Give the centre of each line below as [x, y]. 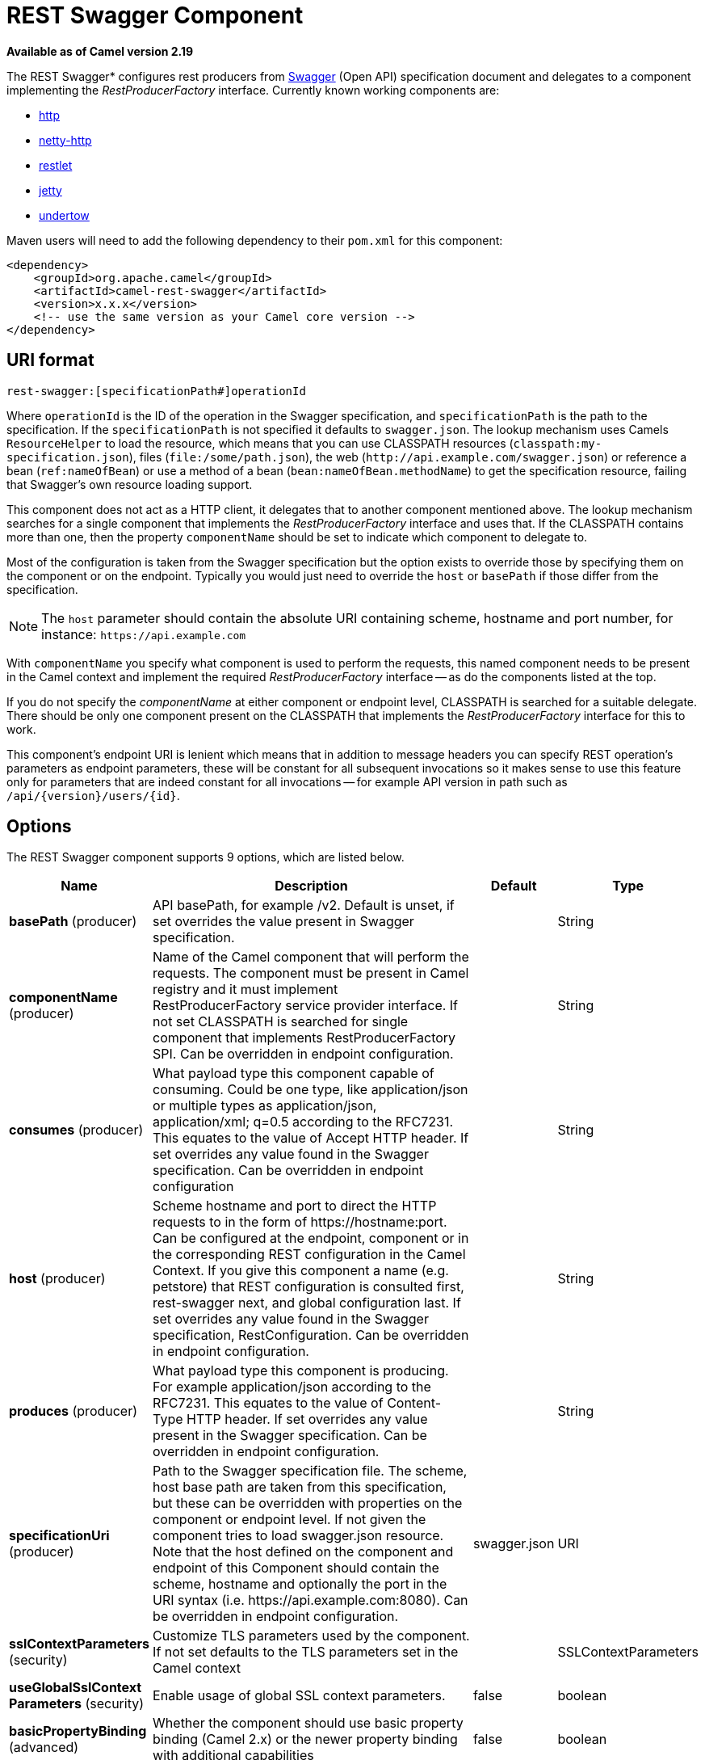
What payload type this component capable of [294, 1074]
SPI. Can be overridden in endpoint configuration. [303, 1054]
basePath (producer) [73, 922]
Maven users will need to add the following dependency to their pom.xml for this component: [255, 240]
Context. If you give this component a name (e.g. [301, 1271]
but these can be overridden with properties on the [308, 1503]
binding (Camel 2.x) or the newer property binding [305, 1739]
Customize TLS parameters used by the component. [311, 1636]
